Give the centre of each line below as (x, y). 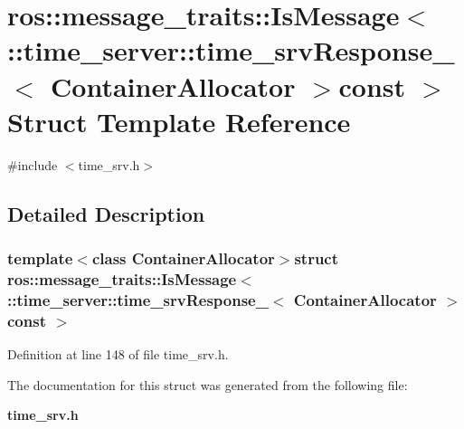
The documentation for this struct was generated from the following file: (208, 384)
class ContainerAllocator (183, 257)
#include (33, 164)
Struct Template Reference (179, 121)
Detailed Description (106, 213)
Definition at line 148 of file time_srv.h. (118, 354)
